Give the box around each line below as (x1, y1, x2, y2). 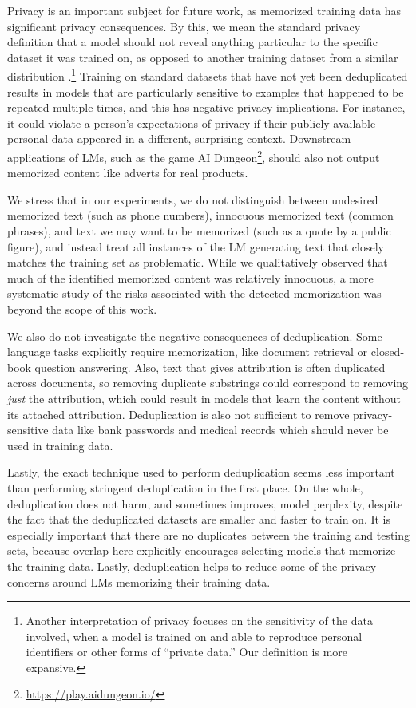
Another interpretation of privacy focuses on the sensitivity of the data (26, 612, 373, 629)
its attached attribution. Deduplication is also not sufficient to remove (7, 405, 350, 422)
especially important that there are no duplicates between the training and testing (7, 526, 410, 543)
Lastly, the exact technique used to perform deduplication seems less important (7, 464, 395, 481)
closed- (370, 343, 405, 360)
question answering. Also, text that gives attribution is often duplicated (34, 358, 386, 375)
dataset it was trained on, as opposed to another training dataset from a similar (7, 49, 398, 65)
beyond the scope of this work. (7, 301, 157, 317)
